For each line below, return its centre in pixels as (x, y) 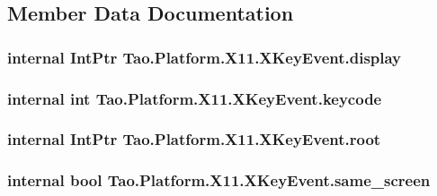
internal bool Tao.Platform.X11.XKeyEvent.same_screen (219, 180)
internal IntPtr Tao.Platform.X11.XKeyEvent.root (194, 139)
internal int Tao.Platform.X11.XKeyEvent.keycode (195, 98)
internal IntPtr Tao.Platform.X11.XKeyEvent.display (205, 57)
